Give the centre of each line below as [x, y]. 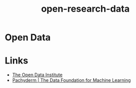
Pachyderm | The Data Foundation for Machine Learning [71, 80]
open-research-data [85, 9]
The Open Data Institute [37, 75]
